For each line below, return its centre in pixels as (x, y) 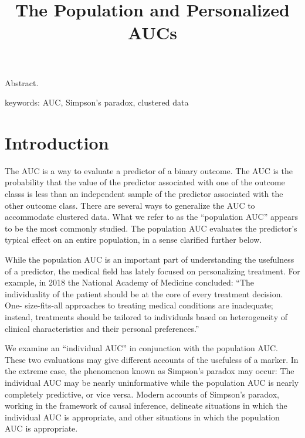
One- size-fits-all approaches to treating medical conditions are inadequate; (139, 305)
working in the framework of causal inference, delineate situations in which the (146, 405)
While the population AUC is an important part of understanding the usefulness (150, 259)
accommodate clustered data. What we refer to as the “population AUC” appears (152, 217)
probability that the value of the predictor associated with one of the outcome (145, 182)
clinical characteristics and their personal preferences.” (102, 328)
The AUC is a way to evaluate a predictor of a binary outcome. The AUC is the (149, 170)
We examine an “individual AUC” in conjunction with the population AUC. (141, 348)
